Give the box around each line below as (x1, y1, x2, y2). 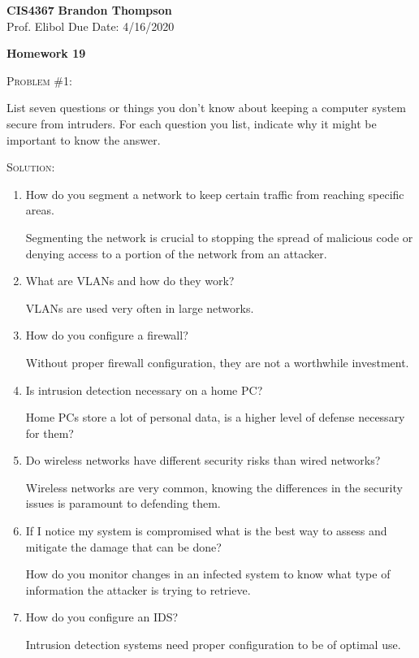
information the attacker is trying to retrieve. (25, 581, 251, 598)
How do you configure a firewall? (25, 327, 188, 344)
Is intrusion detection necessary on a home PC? (25, 381, 263, 398)
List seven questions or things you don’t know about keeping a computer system (6, 99, 406, 116)
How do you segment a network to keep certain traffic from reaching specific (25, 185, 404, 202)
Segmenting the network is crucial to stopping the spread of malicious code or (25, 228, 413, 245)
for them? (25, 424, 74, 441)
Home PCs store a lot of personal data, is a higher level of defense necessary (25, 409, 405, 426)
